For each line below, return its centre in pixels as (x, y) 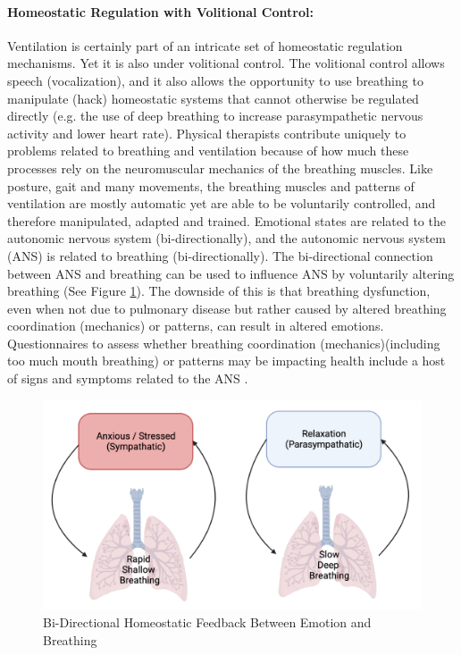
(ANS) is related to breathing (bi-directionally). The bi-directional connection (220, 255)
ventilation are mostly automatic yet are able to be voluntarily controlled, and (222, 203)
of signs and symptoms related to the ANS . (128, 378)
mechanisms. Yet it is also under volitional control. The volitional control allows (226, 63)
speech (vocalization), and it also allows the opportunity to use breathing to (215, 80)
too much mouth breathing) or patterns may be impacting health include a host (226, 361)
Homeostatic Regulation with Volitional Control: (160, 11)
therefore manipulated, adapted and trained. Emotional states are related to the (226, 220)
